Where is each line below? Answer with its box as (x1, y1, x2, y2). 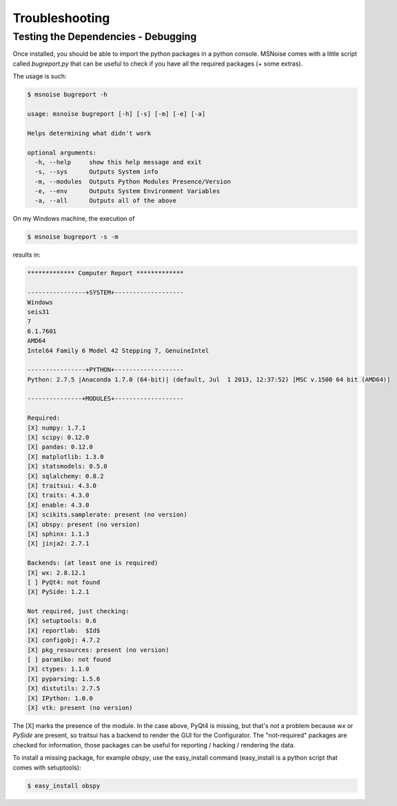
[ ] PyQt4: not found (27, 578, 101, 586)
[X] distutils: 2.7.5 (27, 685, 101, 693)
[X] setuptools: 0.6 (27, 617, 96, 625)
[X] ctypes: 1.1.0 (27, 665, 90, 673)
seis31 (27, 308, 50, 315)
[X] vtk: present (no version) (27, 704, 134, 711)
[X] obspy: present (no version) (27, 520, 141, 528)
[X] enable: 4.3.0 (27, 501, 90, 509)
